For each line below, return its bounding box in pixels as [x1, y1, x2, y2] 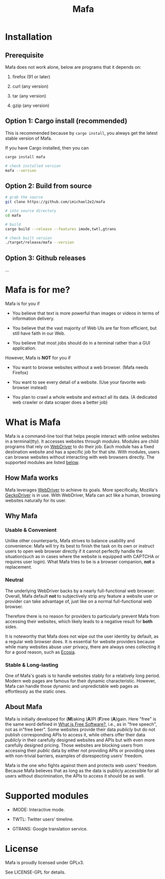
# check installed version [5, 163, 61, 168]
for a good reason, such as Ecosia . [5, 649, 76, 655]
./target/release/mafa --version [5, 240, 74, 245]
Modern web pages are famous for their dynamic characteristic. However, [5, 678, 156, 684]
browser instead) [12, 385, 48, 390]
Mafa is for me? [5, 284, 70, 296]
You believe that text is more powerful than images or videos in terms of [12, 310, 160, 316]
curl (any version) [12, 83, 49, 89]
